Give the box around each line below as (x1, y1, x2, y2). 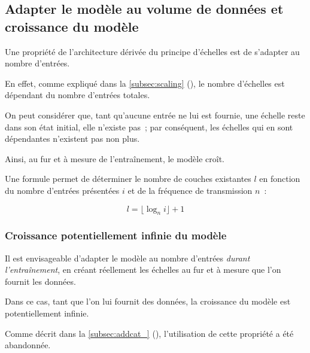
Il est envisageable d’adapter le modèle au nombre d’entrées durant (5, 251, 250, 264)
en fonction (259, 172, 300, 185)
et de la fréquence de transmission (127, 184, 253, 196)
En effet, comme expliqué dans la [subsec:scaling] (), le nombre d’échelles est (5, 77, 285, 89)
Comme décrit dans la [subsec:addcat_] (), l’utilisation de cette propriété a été (5, 327, 294, 339)
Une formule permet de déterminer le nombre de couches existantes (5, 172, 251, 185)
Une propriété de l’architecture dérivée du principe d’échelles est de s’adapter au (5, 45, 300, 57)
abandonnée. (5, 339, 51, 351)
